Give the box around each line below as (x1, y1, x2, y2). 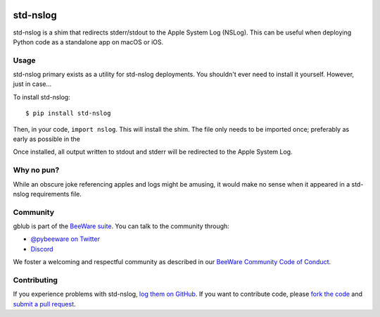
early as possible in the (13, 135, 80, 143)
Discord (30, 244, 53, 253)
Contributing (13, 275, 58, 285)
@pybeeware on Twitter (30, 235, 100, 243)
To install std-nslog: (13, 92, 70, 101)
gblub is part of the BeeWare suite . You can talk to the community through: (13, 222, 230, 230)
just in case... (13, 80, 52, 88)
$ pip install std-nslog (25, 109, 111, 118)
